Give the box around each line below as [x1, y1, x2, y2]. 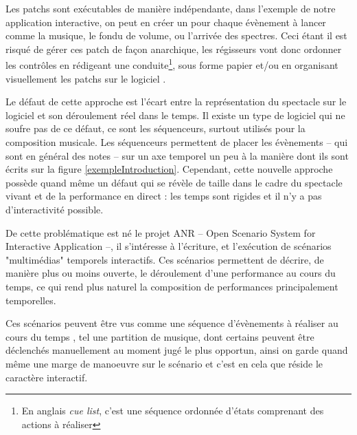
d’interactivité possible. [5, 202, 104, 216]
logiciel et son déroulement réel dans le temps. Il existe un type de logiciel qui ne [5, 107, 345, 122]
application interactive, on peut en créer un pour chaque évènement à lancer [5, 14, 326, 29]
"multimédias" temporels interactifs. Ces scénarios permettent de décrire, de [5, 252, 324, 266]
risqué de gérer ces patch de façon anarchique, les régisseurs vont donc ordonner [5, 41, 342, 56]
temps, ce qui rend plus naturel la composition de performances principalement [5, 279, 338, 293]
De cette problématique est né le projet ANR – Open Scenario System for [5, 225, 316, 240]
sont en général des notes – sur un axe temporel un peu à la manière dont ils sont [5, 148, 349, 162]
